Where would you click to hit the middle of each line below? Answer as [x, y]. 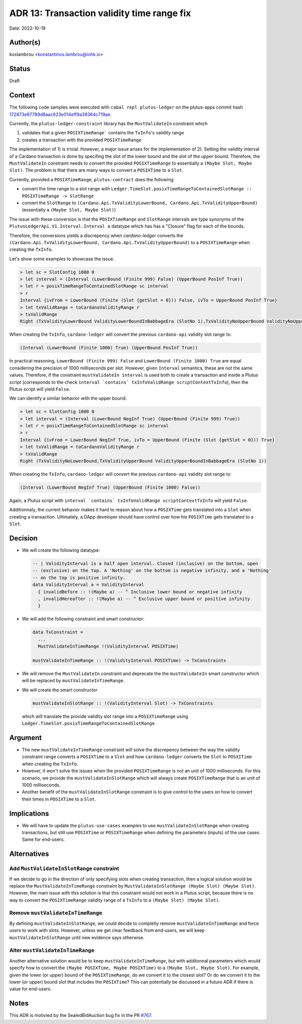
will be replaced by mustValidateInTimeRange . [73, 681]
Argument [26, 738]
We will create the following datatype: [61, 550]
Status [20, 69]
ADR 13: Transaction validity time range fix [100, 13]
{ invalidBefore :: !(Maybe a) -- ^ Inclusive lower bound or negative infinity [140, 592]
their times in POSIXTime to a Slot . [59, 799]
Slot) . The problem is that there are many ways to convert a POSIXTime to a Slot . [96, 170]
